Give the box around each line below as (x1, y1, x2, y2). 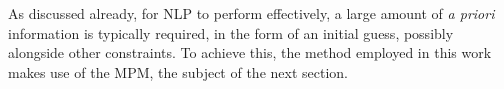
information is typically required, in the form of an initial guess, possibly (8, 22, 454, 43)
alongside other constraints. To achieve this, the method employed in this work (8, 42, 492, 63)
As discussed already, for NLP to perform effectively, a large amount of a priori (8, 3, 495, 23)
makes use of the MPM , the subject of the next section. (8, 61, 348, 82)
